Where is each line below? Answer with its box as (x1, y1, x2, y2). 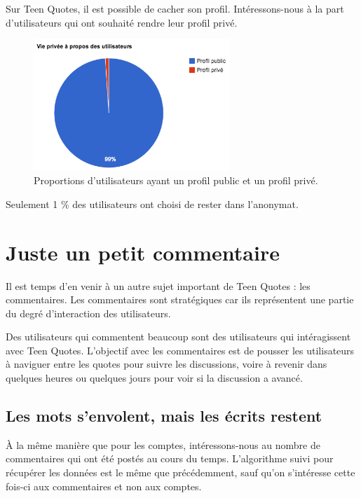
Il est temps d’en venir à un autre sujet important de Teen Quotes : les (6, 278, 311, 293)
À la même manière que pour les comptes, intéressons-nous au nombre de (6, 437, 320, 452)
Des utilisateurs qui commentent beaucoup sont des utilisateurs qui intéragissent (6, 329, 351, 344)
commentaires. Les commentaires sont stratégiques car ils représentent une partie (6, 292, 354, 307)
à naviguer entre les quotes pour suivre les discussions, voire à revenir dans (6, 357, 327, 371)
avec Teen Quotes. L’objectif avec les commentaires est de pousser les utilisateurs (6, 343, 355, 357)
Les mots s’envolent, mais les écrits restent (6, 405, 322, 427)
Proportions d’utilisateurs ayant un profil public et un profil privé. (34, 173, 318, 188)
